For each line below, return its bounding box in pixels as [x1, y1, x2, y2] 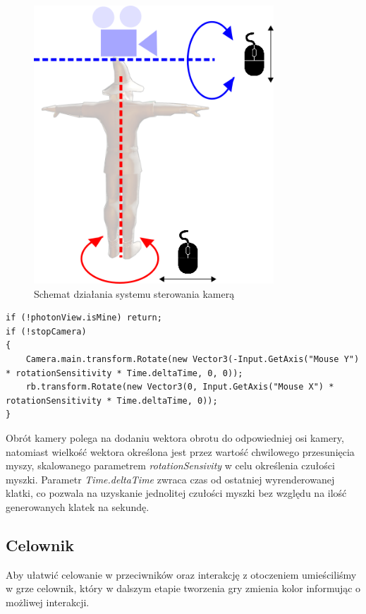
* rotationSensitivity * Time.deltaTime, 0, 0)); [6, 368, 243, 378]
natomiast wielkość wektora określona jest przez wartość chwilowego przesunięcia [6, 444, 355, 459]
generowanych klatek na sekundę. [6, 499, 150, 514]
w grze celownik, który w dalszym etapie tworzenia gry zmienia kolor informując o [6, 581, 361, 596]
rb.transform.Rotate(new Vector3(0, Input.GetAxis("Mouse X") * [25, 382, 334, 392]
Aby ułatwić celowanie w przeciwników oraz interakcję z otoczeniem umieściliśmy [6, 567, 357, 582]
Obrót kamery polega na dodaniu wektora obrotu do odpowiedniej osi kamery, [6, 430, 344, 445]
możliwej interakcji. [6, 594, 90, 609]
